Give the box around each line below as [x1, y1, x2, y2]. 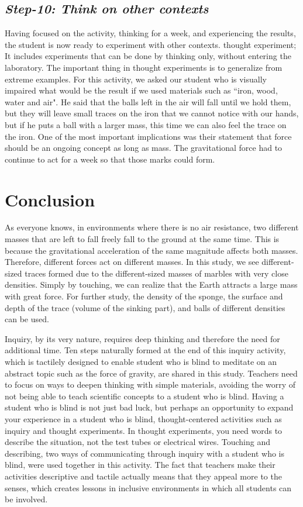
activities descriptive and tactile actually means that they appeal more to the [5, 470, 282, 482]
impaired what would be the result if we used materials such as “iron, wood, [5, 84, 278, 96]
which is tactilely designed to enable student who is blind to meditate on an [5, 355, 277, 367]
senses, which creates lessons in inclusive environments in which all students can [5, 481, 292, 494]
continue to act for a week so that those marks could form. [5, 153, 215, 165]
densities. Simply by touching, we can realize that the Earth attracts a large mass [5, 278, 298, 291]
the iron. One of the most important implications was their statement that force [5, 130, 292, 142]
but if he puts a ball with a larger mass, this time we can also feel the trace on [5, 118, 287, 130]
